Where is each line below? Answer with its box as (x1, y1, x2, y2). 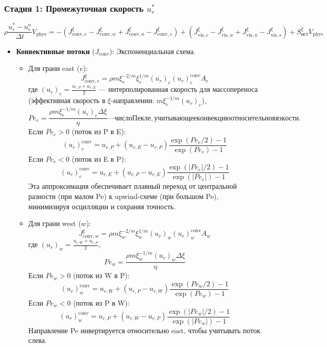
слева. (28, 335, 47, 345)
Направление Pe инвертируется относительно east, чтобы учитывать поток (28, 325, 261, 335)
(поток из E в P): (71, 153, 126, 164)
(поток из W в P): (73, 270, 130, 281)
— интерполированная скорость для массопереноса (98, 84, 258, 94)
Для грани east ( (28, 63, 80, 73)
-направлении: (111, 95, 155, 106)
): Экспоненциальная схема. (109, 45, 196, 56)
